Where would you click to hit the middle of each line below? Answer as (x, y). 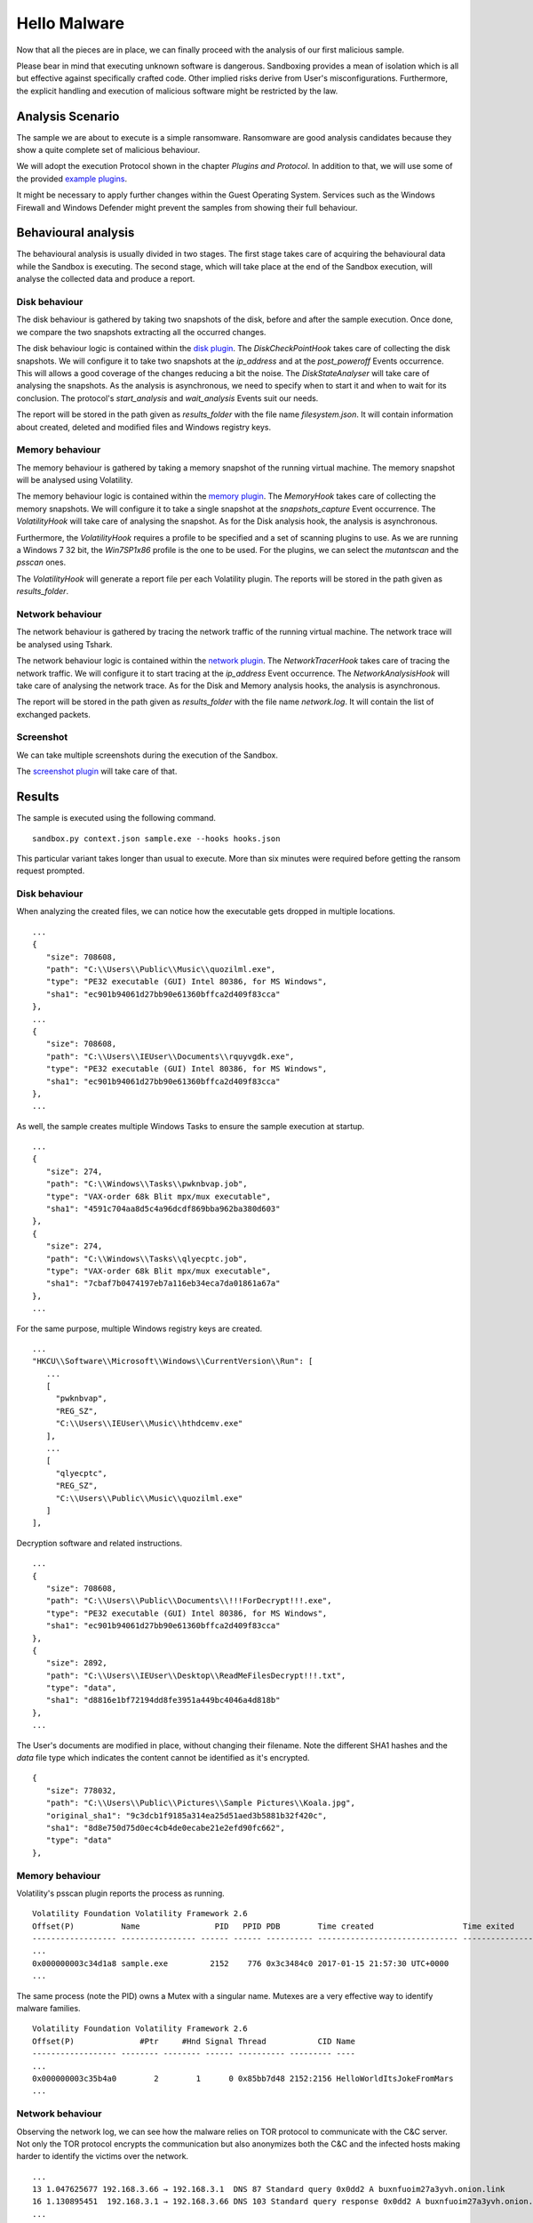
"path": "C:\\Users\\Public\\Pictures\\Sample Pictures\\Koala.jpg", (200, 1803)
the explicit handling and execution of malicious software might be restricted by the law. (177, 91)
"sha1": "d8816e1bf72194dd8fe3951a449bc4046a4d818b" (163, 1700)
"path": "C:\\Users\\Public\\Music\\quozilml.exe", (161, 969)
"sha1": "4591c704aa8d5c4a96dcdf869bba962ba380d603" (163, 1209)
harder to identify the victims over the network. (103, 2156)
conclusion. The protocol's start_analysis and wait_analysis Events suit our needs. (167, 398)
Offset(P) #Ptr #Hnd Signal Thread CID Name (194, 2041)
